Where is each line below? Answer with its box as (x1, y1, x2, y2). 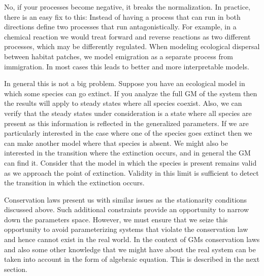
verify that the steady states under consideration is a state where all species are (4, 107, 252, 118)
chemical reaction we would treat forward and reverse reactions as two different (4, 31, 251, 42)
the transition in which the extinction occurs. (4, 177, 145, 188)
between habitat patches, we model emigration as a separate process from (4, 51, 233, 61)
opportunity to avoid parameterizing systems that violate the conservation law (4, 224, 248, 234)
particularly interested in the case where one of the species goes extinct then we (4, 128, 252, 138)
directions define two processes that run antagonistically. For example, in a (4, 21, 237, 32)
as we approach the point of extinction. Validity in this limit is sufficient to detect (4, 167, 259, 178)
